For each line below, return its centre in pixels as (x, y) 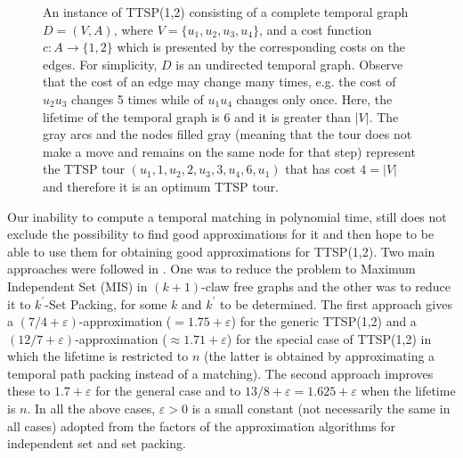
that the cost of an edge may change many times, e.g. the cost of (219, 82)
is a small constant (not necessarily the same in (321, 409)
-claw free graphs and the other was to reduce (326, 286)
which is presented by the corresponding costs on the (261, 47)
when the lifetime (408, 391)
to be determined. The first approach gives (336, 303)
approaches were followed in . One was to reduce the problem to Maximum (211, 269)
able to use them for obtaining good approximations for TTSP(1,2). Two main (221, 251)
